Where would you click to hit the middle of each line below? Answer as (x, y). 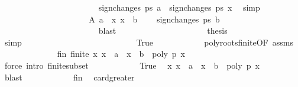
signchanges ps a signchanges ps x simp (179, 7)
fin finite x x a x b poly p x (121, 54)
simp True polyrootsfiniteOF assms (149, 42)
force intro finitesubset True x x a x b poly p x (132, 65)
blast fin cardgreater (69, 77)
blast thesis (163, 30)
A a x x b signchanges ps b (154, 19)
